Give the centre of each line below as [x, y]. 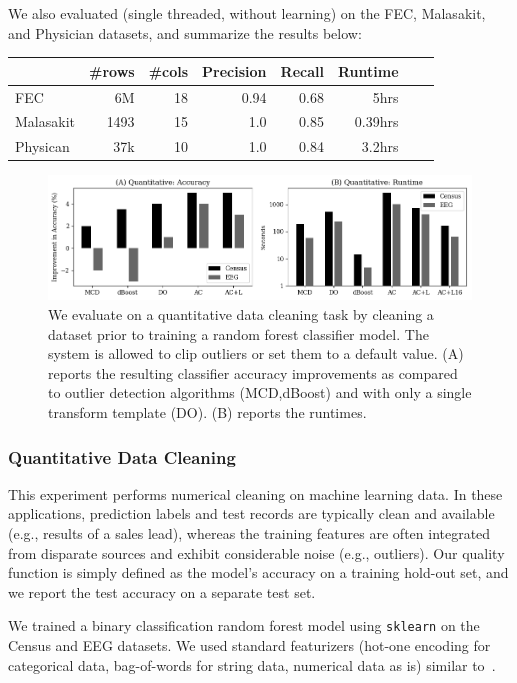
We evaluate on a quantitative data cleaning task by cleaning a [241, 314]
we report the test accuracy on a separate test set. [162, 591]
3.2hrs [380, 146]
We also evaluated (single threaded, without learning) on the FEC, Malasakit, [247, 13]
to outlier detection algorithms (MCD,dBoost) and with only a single [260, 392]
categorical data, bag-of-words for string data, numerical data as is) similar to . [252, 664]
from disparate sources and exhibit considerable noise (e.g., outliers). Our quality [256, 552]
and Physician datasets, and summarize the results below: [185, 32]
